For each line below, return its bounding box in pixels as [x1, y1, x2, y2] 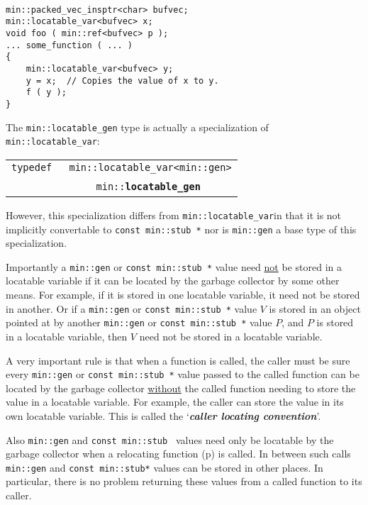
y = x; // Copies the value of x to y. [26, 75, 219, 86]
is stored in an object [269, 301, 361, 316]
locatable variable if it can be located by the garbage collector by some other [6, 273, 340, 288]
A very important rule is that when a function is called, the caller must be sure [6, 353, 350, 367]
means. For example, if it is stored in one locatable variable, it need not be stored [6, 287, 360, 302]
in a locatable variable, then [6, 328, 128, 343]
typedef [11, 161, 52, 173]
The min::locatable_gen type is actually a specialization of [6, 119, 269, 134]
